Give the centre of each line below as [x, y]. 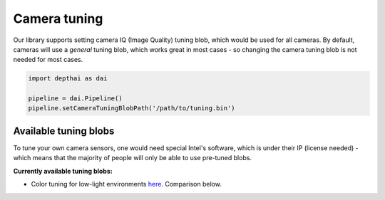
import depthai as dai [68, 79]
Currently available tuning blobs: [63, 171]
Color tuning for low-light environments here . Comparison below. [127, 184]
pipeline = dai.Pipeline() [75, 99]
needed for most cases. [48, 60]
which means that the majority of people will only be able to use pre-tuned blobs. [133, 158]
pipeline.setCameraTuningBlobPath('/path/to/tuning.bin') [132, 108]
